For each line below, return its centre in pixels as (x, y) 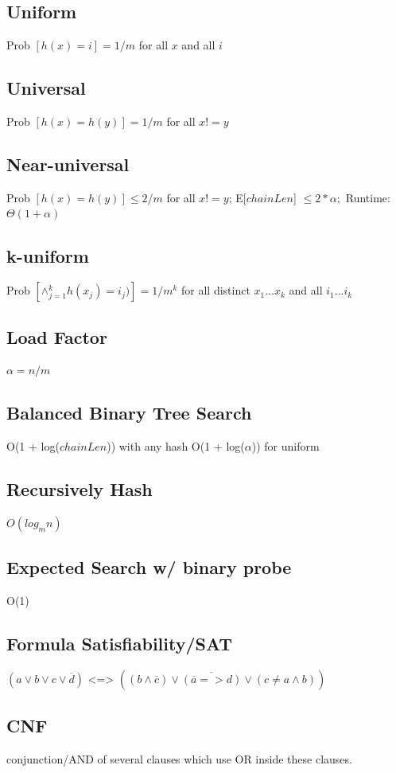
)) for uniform (285, 446)
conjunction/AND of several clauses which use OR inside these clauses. (179, 759)
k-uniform (48, 256)
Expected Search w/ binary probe (149, 567)
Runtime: (368, 197)
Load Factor (57, 336)
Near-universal (68, 164)
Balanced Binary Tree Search (129, 413)
